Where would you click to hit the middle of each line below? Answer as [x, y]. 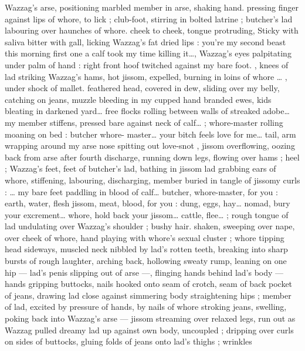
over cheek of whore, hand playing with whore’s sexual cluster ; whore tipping [145, 237]
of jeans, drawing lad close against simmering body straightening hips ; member [148, 295]
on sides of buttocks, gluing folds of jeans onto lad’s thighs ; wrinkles [128, 341]
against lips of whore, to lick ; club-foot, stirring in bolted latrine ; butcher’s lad [149, 19]
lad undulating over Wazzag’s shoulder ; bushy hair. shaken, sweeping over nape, [150, 226]
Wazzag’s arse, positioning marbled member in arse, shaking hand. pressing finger [152, 7]
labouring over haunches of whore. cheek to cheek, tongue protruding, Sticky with [152, 30]
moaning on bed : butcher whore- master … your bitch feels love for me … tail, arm [150, 134]
